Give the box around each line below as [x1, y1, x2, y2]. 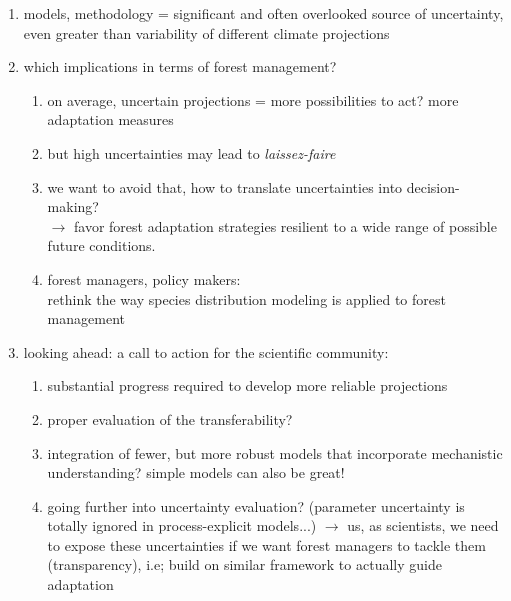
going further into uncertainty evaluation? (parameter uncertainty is [47, 495, 465, 516]
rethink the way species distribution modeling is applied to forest [47, 288, 446, 309]
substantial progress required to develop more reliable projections [47, 375, 448, 396]
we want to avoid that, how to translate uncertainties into [47, 176, 403, 197]
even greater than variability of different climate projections [23, 22, 390, 43]
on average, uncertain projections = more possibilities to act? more [47, 89, 459, 110]
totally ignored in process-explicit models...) [47, 515, 317, 536]
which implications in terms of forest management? [23, 56, 337, 77]
